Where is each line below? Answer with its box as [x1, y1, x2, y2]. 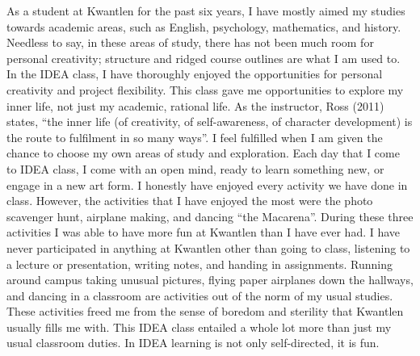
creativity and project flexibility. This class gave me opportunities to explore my [6, 81, 404, 98]
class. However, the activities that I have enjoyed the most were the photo [6, 192, 373, 209]
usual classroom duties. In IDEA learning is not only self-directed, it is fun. [6, 334, 380, 351]
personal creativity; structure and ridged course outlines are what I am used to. [6, 49, 401, 66]
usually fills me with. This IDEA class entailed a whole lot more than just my [6, 318, 392, 335]
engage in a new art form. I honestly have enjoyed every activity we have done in [6, 176, 408, 193]
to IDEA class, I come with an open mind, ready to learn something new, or [6, 160, 384, 177]
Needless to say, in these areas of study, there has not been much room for [6, 34, 374, 51]
